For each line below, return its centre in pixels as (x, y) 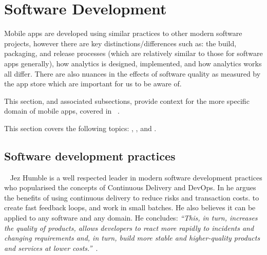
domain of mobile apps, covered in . (62, 111)
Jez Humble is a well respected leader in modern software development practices (136, 177)
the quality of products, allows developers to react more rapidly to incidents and (129, 227)
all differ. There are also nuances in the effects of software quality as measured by (132, 73)
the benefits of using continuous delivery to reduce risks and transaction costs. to (132, 197)
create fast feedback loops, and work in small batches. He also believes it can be (130, 207)
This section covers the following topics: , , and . (80, 128)
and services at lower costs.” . (51, 248)
